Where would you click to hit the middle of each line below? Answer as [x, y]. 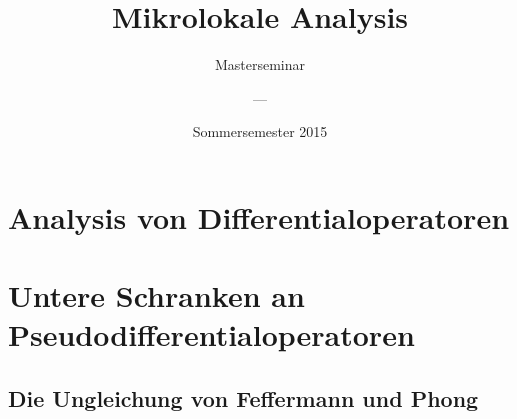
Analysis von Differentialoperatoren [259, 216]
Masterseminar [260, 64]
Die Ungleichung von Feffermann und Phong [243, 398]
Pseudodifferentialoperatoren [211, 334]
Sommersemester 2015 [260, 131]
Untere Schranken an [156, 295]
